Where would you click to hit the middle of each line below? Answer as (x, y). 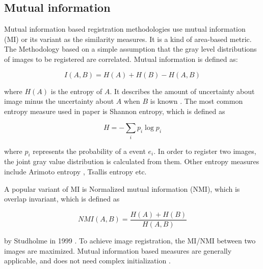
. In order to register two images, (205, 151)
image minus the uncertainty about (59, 101)
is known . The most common (196, 101)
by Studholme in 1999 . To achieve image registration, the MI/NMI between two (130, 240)
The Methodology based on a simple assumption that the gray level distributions (130, 49)
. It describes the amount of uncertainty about (182, 91)
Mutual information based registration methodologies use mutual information (125, 29)
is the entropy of (76, 91)
